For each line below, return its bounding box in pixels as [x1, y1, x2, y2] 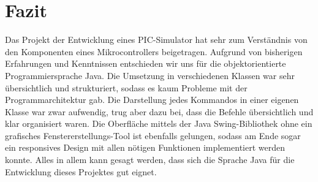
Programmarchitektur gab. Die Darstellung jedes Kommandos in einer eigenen [5, 93, 299, 106]
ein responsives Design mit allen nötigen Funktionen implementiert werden [5, 141, 285, 154]
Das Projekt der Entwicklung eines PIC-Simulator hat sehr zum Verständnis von [5, 33, 308, 46]
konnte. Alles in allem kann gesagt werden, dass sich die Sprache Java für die [5, 153, 295, 166]
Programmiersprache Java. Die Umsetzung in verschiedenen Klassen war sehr [5, 69, 295, 82]
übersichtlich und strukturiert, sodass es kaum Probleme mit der [5, 81, 248, 94]
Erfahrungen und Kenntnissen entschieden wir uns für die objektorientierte [5, 57, 286, 70]
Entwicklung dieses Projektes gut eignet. [5, 165, 157, 178]
